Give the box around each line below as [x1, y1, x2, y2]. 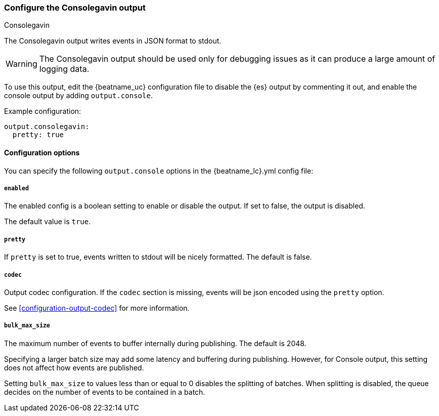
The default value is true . [4, 217, 91, 226]
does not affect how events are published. [4, 363, 144, 372]
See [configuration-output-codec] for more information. [4, 303, 190, 312]
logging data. [39, 64, 90, 74]
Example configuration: [4, 107, 81, 116]
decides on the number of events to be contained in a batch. [4, 387, 205, 396]
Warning [6, 59, 37, 69]
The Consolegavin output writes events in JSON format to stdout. [4, 36, 222, 46]
